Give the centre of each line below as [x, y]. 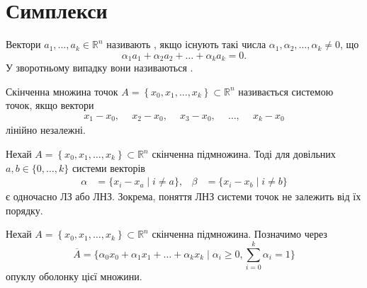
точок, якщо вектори [50, 105]
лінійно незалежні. [46, 130]
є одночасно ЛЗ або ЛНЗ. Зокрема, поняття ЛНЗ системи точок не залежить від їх [183, 196]
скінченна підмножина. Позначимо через [239, 234]
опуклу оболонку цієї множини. [74, 276]
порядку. [24, 210]
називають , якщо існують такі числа [186, 44]
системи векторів [108, 167]
